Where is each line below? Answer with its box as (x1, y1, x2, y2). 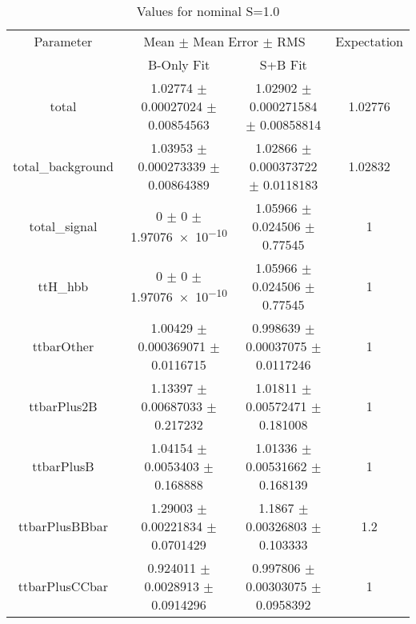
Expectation (335, 32, 403, 50)
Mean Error (193, 32, 259, 50)
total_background (13, 157, 114, 175)
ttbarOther (32, 337, 94, 355)
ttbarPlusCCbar (18, 577, 109, 595)
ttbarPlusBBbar (18, 517, 108, 535)
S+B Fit (259, 55, 307, 74)
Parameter (34, 32, 93, 50)
